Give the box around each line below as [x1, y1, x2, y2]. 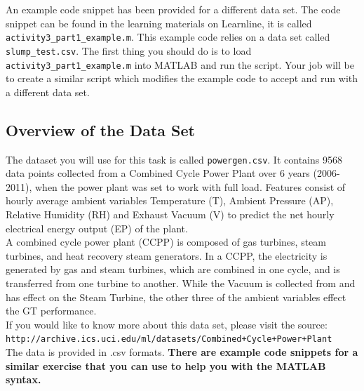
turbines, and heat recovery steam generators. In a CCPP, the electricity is [6, 248, 328, 263]
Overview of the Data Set [6, 119, 195, 140]
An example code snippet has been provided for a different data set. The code [6, 2, 341, 16]
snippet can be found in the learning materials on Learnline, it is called [6, 15, 312, 30]
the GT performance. [6, 303, 97, 318]
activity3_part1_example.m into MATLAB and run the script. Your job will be [6, 57, 354, 72]
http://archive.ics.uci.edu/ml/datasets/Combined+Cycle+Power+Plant [6, 334, 332, 345]
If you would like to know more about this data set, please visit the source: [6, 317, 328, 331]
